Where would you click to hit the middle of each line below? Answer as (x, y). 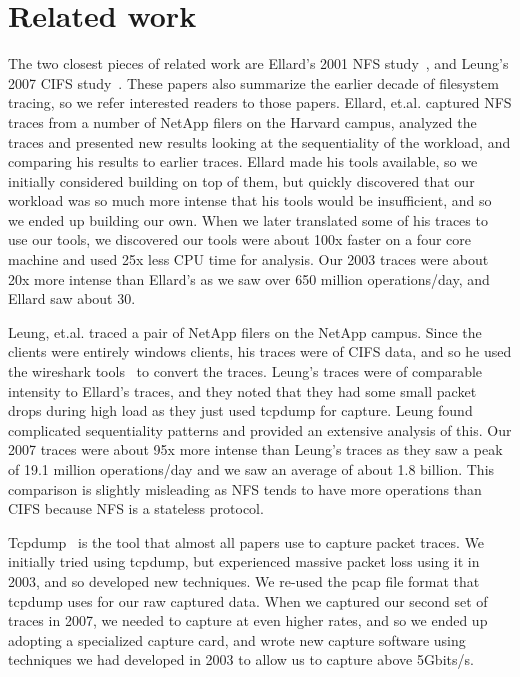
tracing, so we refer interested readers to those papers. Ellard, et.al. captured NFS (260, 102)
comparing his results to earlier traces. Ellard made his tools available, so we (243, 161)
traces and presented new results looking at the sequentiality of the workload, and (259, 141)
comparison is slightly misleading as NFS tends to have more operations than (245, 488)
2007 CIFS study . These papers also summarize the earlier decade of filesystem (253, 82)
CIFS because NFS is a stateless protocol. (136, 508)
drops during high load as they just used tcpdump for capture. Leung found (240, 410)
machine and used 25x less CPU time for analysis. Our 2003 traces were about (248, 259)
